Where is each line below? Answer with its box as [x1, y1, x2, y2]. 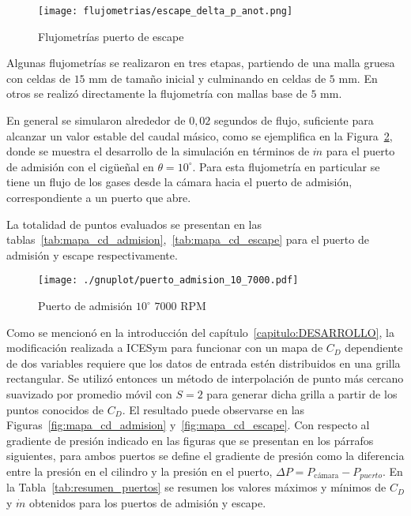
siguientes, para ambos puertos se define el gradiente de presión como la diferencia [6, 447, 405, 464]
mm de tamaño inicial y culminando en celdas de [89, 69, 326, 86]
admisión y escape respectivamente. [6, 246, 178, 263]
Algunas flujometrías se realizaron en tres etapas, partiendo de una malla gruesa [6, 54, 395, 71]
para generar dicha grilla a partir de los [206, 386, 398, 402]
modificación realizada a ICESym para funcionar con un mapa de [6, 339, 323, 356]
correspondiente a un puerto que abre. [6, 189, 191, 205]
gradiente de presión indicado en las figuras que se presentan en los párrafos [6, 432, 374, 448]
